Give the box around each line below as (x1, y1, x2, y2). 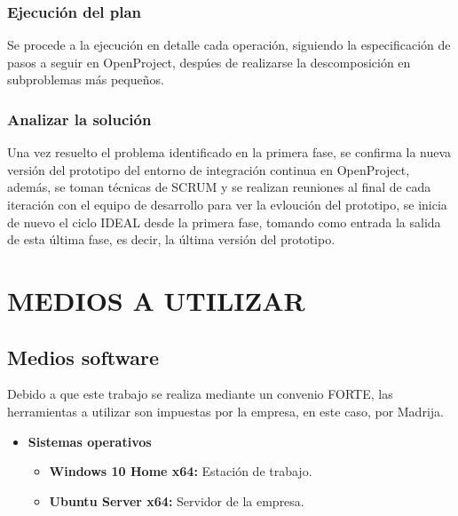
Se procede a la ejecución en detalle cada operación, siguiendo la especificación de (7, 36, 451, 54)
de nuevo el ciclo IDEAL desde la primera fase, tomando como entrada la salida (7, 212, 441, 231)
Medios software (7, 343, 160, 370)
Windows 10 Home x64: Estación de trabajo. (49, 462, 312, 480)
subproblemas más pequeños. (7, 70, 164, 89)
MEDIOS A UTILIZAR (7, 282, 305, 318)
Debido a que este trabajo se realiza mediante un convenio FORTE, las (7, 385, 393, 403)
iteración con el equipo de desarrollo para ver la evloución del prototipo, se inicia (7, 195, 447, 213)
